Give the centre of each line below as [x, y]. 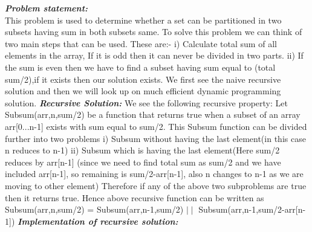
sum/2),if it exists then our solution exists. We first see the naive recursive [143, 79]
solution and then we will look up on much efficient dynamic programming [143, 91]
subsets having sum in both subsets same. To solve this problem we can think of [154, 32]
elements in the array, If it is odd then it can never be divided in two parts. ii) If [154, 55]
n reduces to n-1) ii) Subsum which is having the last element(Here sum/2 [142, 150]
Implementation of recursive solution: [98, 221]
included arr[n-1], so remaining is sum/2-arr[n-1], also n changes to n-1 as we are [154, 174]
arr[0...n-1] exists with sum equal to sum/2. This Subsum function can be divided [156, 126]
